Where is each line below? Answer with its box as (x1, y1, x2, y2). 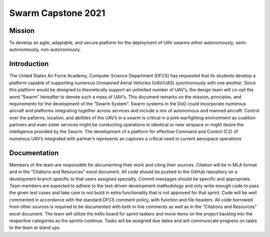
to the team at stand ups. (9, 225, 61, 231)
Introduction (9, 60, 49, 68)
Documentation (9, 149, 59, 157)
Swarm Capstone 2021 (9, 7, 105, 18)
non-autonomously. (40, 46, 81, 52)
